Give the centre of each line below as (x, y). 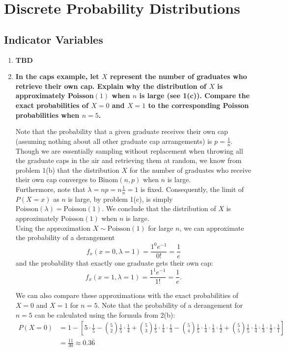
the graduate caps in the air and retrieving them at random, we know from (129, 160)
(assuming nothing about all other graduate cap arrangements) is (114, 141)
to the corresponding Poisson (199, 105)
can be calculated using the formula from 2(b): (105, 314)
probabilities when (47, 115)
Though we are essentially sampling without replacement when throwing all (129, 150)
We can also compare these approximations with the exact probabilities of (127, 295)
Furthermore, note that (50, 189)
